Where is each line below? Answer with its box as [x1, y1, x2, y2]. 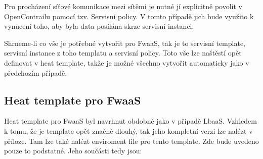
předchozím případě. [4, 67, 67, 78]
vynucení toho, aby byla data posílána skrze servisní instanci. [4, 21, 194, 31]
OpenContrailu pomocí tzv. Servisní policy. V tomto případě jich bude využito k [4, 11, 254, 21]
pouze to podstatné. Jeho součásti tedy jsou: [4, 145, 142, 156]
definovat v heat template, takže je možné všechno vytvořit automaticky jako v [4, 57, 249, 68]
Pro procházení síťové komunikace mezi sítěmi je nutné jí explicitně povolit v [4, 1, 242, 11]
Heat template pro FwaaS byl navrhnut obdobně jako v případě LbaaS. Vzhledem [4, 116, 257, 126]
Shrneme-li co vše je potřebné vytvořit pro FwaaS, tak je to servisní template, [4, 37, 246, 48]
